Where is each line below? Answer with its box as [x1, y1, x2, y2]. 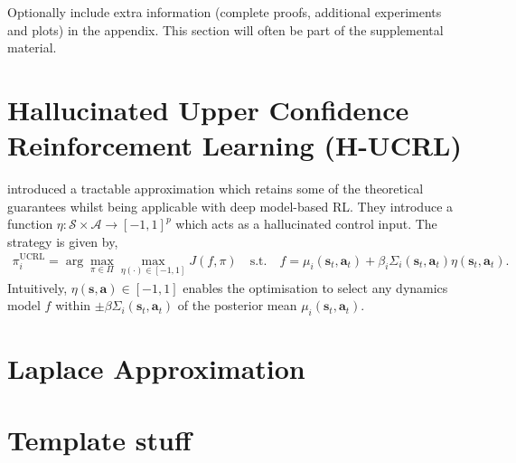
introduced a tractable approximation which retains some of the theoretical [7, 179, 424, 198]
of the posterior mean [177, 296, 297, 315]
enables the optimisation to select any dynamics [183, 278, 448, 297]
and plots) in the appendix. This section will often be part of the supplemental [7, 20, 444, 39]
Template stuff [7, 420, 192, 458]
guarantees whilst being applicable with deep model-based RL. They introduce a [7, 196, 454, 215]
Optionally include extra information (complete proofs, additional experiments [7, 3, 442, 21]
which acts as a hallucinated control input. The [175, 214, 437, 233]
